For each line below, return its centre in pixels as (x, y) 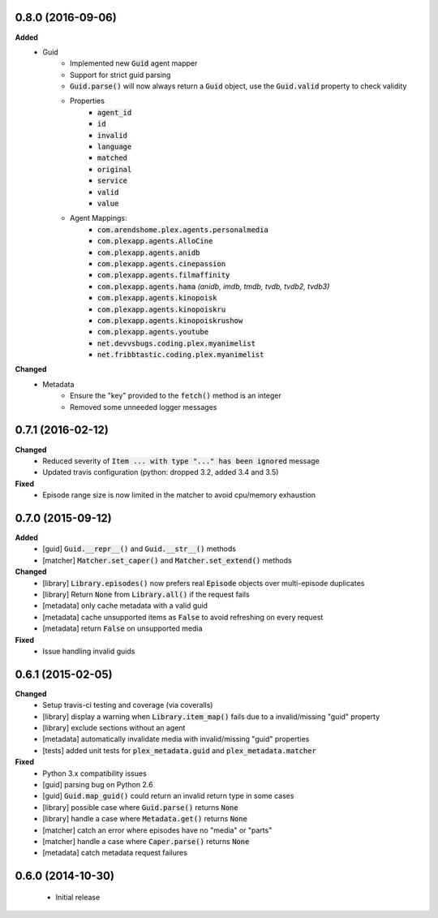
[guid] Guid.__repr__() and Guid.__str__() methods (140, 549)
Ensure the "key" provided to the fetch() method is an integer (176, 396)
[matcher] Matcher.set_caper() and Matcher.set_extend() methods (167, 560)
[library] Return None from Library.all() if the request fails (146, 594)
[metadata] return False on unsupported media (122, 628)
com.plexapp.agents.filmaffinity (164, 275)
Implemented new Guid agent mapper (134, 63)
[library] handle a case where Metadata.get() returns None (145, 819)
